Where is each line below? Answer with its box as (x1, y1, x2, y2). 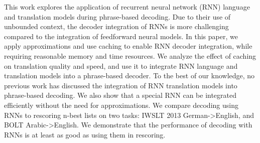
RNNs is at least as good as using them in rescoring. (4, 129, 166, 139)
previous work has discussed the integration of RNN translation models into (4, 80, 237, 90)
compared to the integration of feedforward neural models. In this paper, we (4, 31, 238, 41)
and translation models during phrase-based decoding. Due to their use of (4, 11, 231, 22)
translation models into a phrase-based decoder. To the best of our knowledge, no (4, 70, 255, 81)
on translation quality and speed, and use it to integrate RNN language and (4, 60, 238, 71)
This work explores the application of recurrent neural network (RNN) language (4, 2, 250, 12)
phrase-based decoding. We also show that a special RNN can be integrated (4, 90, 237, 100)
